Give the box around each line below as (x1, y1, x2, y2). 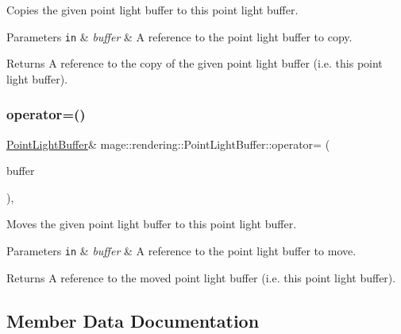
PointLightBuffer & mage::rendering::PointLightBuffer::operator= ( (6, 135, 330, 152)
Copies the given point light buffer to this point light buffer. (6, 2, 299, 17)
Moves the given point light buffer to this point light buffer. (6, 216, 297, 232)
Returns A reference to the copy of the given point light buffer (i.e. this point (6, 55, 383, 72)
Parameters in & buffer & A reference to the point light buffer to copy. (6, 28, 353, 45)
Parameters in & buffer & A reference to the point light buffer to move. (6, 243, 357, 259)
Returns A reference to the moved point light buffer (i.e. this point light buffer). (6, 269, 396, 285)
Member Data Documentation (6, 308, 260, 332)
